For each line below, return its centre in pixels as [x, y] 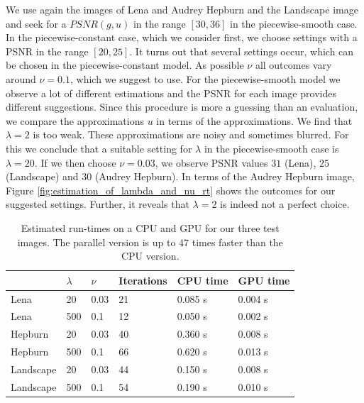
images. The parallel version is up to [96, 242]
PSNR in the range [47, 51]
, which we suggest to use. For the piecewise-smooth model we [205, 78]
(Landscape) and [42, 176]
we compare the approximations [75, 120]
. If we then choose [75, 162]
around [21, 78]
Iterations [143, 280]
